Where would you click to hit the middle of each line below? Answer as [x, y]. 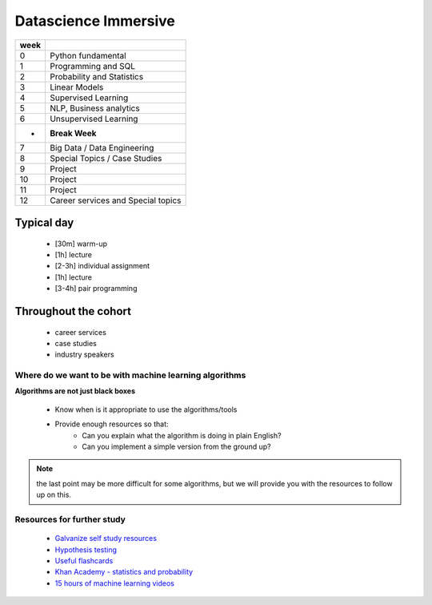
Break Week [73, 133]
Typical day [44, 222]
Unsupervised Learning [94, 119]
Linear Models [76, 87]
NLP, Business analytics [94, 108]
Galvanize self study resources [106, 538]
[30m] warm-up [81, 244]
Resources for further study [70, 519]
